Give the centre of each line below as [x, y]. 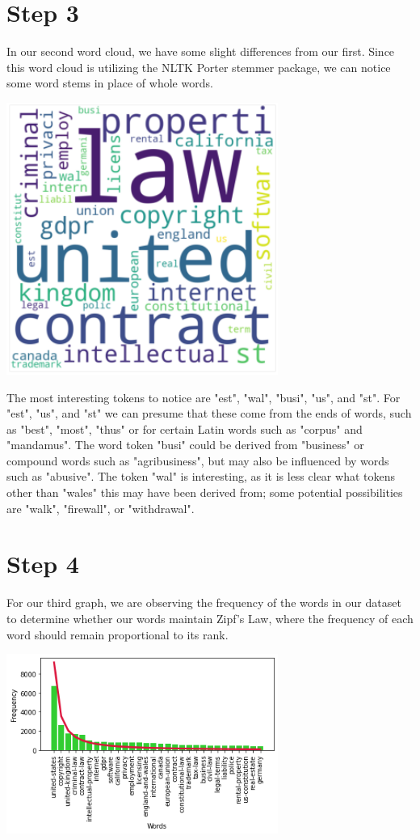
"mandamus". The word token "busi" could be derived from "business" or [185, 445]
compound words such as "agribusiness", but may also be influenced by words [198, 460]
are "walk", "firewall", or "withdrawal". [101, 508]
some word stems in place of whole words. [110, 83]
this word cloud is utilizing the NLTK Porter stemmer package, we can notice [199, 67]
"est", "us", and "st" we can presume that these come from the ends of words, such [209, 413]
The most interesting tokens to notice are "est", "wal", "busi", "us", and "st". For [204, 397]
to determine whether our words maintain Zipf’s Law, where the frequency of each [210, 618]
